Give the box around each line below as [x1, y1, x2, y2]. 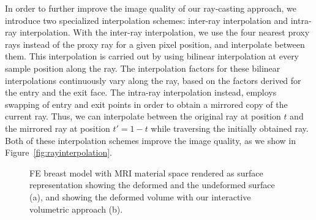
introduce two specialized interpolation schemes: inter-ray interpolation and [5, 13, 288, 26]
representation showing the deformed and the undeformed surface [29, 178, 275, 191]
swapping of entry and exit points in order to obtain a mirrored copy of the [5, 97, 288, 110]
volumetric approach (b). [29, 202, 123, 215]
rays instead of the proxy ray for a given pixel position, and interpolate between [5, 37, 305, 50]
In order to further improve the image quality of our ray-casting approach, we [5, 2, 297, 14]
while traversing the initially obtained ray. [151, 121, 309, 134]
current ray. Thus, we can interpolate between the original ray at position [5, 110, 281, 123]
